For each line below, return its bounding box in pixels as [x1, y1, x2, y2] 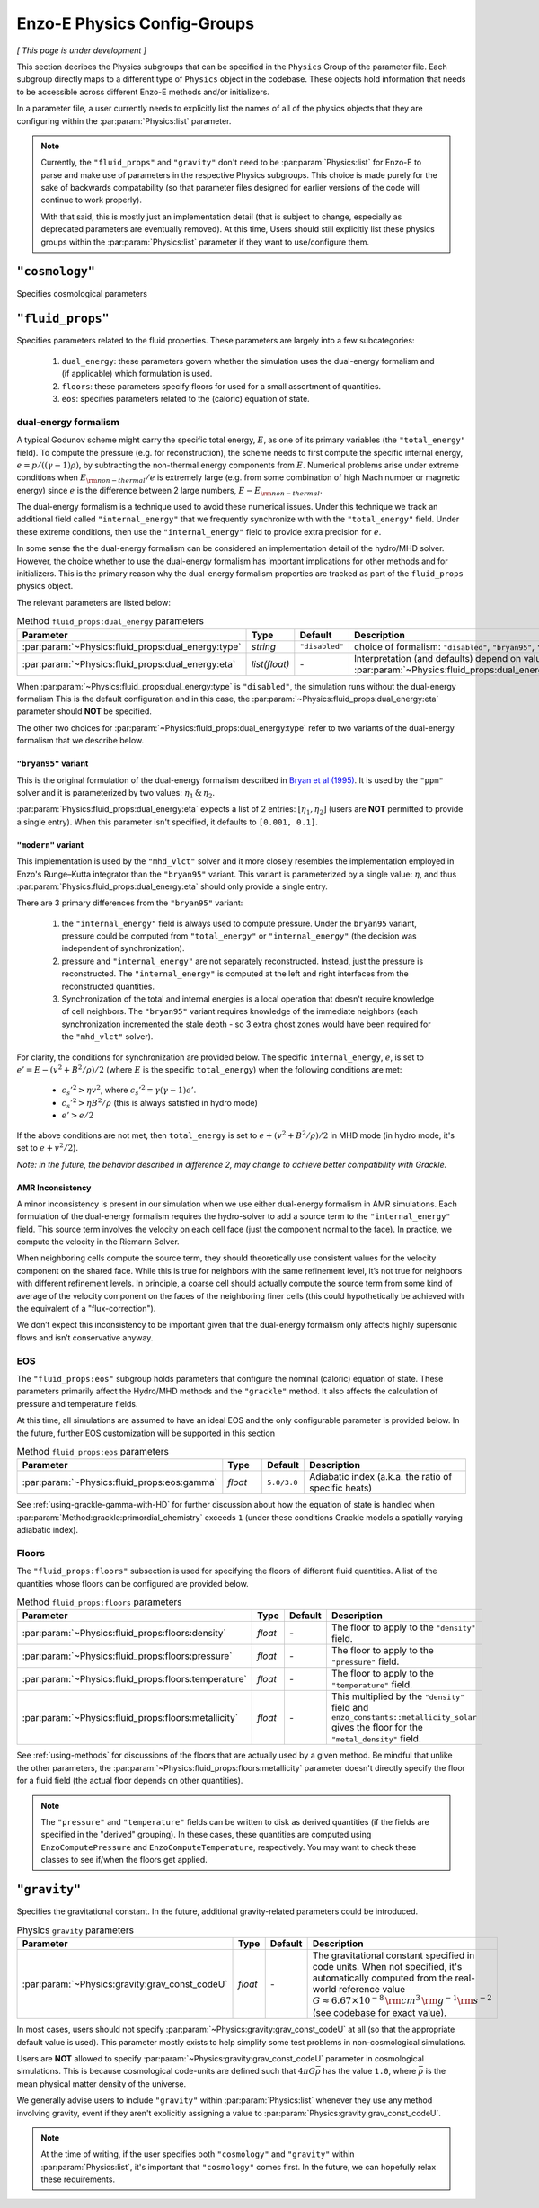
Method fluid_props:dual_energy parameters [16, 615, 205, 628]
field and [331, 1702, 369, 1714]
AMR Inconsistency [16, 1182, 92, 1193]
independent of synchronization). [61, 943, 185, 954]
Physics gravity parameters [16, 1924, 135, 1936]
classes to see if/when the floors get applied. [40, 1855, 208, 1865]
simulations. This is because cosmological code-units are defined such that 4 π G [16, 2066, 316, 2077]
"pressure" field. [331, 1655, 400, 1668]
